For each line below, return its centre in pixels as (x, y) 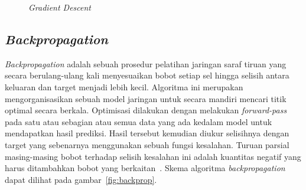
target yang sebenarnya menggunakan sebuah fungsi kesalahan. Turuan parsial (147, 144)
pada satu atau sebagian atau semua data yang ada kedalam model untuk (139, 121)
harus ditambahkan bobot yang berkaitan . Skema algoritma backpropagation (145, 168)
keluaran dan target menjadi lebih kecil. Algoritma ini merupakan (124, 86)
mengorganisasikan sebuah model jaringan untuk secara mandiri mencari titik (146, 98)
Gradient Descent (60, 7)
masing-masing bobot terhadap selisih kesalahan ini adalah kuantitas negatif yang (153, 156)
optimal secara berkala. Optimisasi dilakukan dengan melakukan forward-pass (146, 110)
